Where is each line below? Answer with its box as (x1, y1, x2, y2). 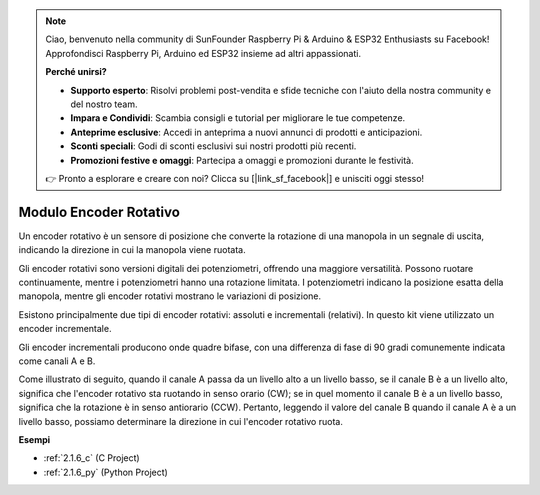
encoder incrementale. (18, 323, 112, 335)
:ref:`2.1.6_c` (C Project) (43, 452, 140, 464)
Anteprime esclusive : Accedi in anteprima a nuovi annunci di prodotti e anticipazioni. (70, 126, 423, 138)
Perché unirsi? (45, 66, 107, 78)
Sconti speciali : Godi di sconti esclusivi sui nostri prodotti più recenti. (70, 140, 357, 152)
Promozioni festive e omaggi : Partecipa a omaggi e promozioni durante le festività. (70, 154, 414, 166)
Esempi (18, 433, 51, 445)
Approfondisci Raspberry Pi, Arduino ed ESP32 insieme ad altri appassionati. (45, 47, 362, 59)
